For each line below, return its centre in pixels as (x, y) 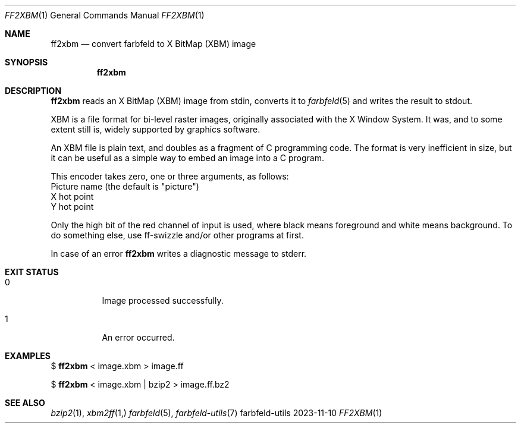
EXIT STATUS (32, 272)
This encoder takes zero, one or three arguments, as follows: (170, 176)
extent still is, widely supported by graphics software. (156, 129)
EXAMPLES (28, 356)
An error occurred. (138, 337)
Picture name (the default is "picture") (125, 186)
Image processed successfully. (163, 300)
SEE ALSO (25, 403)
